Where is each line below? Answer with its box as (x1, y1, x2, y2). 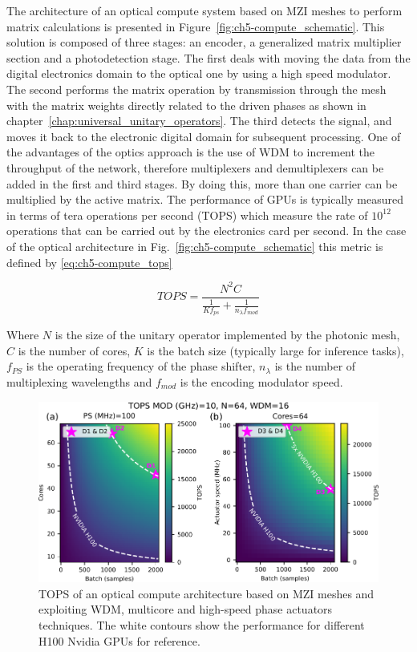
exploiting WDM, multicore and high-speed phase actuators (38, 601, 333, 618)
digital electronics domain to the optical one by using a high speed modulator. (6, 65, 391, 82)
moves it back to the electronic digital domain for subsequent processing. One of (6, 128, 401, 144)
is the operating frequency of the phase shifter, (26, 358, 256, 375)
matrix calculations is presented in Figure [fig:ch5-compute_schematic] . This (6, 18, 385, 34)
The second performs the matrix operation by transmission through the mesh (6, 80, 387, 97)
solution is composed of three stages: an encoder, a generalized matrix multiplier (6, 34, 402, 51)
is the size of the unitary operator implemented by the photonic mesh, (55, 326, 400, 343)
